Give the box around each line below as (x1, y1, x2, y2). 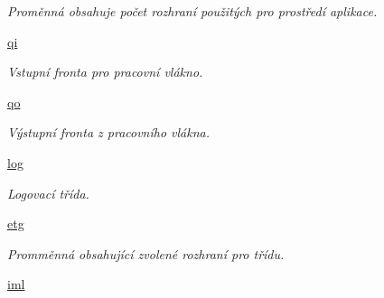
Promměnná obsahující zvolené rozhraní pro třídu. (7, 244, 285, 263)
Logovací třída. (7, 183, 89, 202)
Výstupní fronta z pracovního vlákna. (7, 123, 211, 142)
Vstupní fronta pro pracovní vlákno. (7, 62, 203, 81)
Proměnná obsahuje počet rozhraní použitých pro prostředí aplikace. (7, 2, 378, 20)
